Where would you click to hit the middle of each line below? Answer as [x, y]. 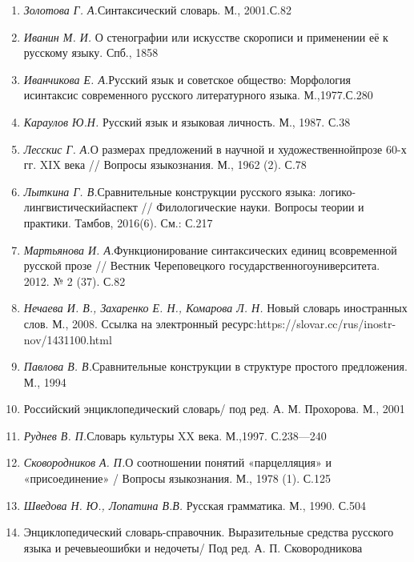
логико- [338, 191]
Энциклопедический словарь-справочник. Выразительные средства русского [209, 532]
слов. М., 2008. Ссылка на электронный [121, 323]
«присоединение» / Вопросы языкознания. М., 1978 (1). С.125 [177, 478]
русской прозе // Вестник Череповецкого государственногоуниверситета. [202, 265]
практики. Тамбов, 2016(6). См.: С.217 [118, 222]
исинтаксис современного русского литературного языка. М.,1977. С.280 [198, 95]
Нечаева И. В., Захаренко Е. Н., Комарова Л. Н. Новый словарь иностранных [215, 308]
